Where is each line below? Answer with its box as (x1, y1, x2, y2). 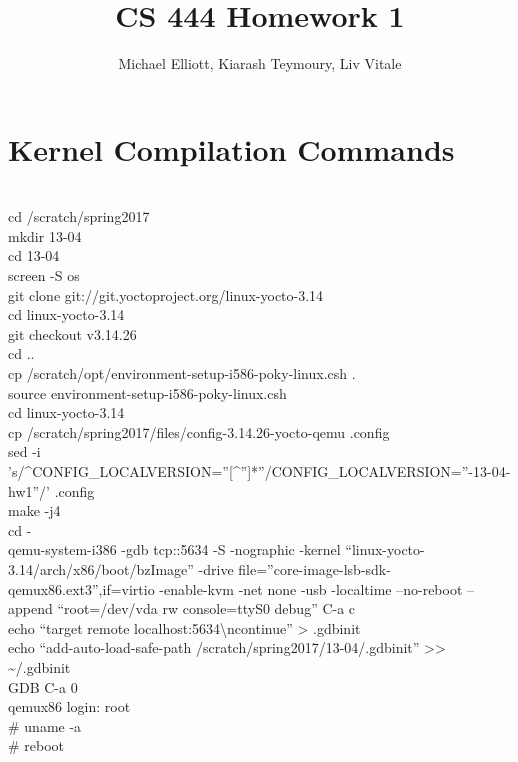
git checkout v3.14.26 (8, 323, 137, 344)
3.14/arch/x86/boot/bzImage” (8, 558, 194, 579)
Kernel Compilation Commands (8, 128, 455, 169)
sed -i (8, 441, 41, 462)
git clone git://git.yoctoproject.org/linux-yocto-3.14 (8, 284, 324, 305)
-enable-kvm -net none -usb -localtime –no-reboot (159, 578, 463, 599)
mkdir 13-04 (8, 225, 82, 246)
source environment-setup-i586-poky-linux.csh (8, 382, 287, 403)
